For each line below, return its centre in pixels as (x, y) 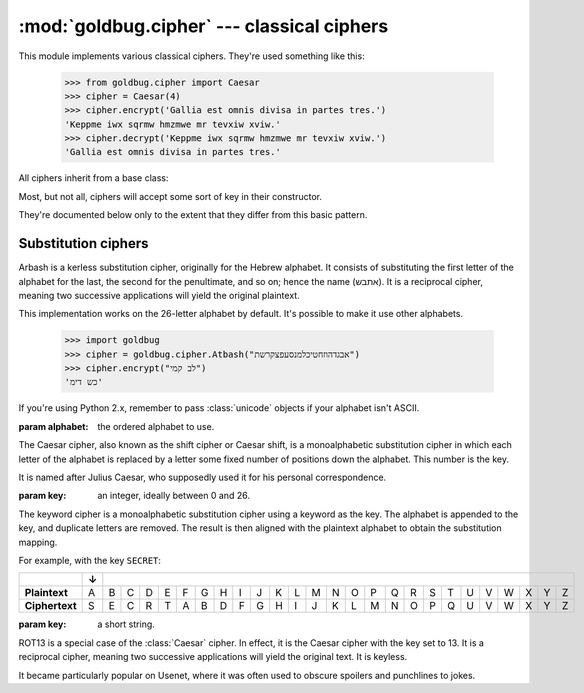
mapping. (38, 542)
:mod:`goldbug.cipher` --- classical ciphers (203, 26)
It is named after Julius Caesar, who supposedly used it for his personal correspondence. (202, 477)
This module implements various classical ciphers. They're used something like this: (191, 56)
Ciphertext (50, 606)
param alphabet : (53, 426)
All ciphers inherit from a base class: (93, 178)
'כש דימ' (84, 382)
